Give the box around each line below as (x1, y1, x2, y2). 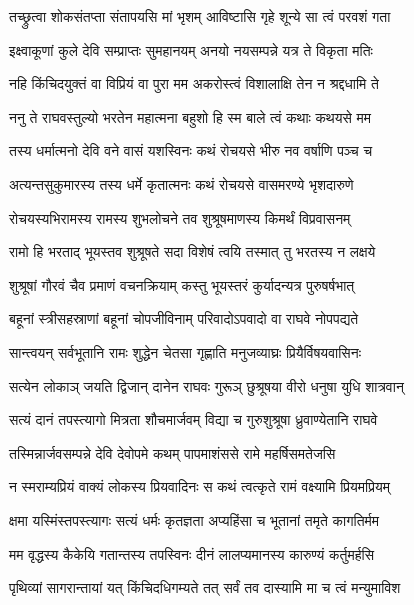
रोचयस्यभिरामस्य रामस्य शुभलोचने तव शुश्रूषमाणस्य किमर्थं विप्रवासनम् (9, 207, 351, 228)
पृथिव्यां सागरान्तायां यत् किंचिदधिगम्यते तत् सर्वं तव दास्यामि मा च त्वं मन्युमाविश (9, 577, 401, 598)
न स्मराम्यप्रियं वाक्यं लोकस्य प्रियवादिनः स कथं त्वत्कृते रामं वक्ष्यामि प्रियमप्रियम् (9, 476, 391, 497)
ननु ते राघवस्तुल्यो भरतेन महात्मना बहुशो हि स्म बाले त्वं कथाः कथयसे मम (9, 106, 372, 127)
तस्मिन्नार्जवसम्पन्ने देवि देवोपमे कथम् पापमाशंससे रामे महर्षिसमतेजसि (9, 442, 336, 463)
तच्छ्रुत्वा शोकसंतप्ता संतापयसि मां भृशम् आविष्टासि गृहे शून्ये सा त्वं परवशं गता (9, 6, 391, 26)
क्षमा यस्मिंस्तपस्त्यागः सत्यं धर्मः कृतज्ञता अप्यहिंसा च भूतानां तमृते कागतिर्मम (9, 509, 380, 530)
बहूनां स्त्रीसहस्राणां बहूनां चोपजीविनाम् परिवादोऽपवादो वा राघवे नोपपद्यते (9, 308, 359, 329)
